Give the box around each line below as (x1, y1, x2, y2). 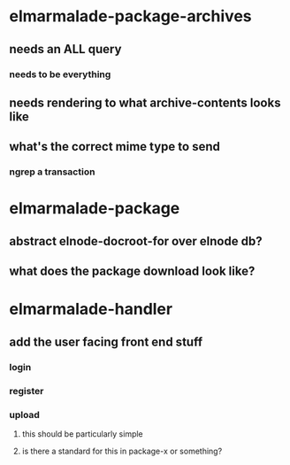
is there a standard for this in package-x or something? (21, 446, 223, 456)
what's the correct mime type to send (9, 139, 221, 154)
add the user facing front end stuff (9, 334, 203, 349)
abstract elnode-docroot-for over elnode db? (9, 233, 263, 249)
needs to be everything (9, 68, 111, 81)
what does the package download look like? (9, 264, 256, 279)
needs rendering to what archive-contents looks (9, 95, 281, 110)
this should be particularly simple (21, 428, 143, 439)
